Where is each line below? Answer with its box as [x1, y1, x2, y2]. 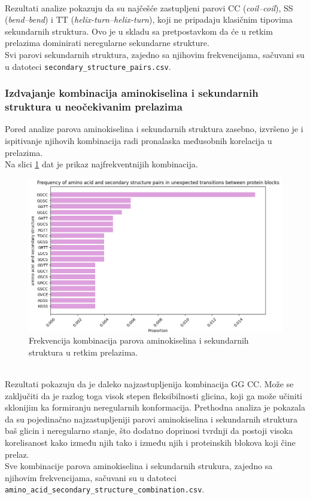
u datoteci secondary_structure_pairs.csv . [5, 60, 171, 72]
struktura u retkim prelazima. [29, 345, 138, 358]
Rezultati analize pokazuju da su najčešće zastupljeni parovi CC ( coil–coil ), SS [5, 1, 293, 14]
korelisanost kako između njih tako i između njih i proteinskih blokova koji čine [5, 436, 296, 448]
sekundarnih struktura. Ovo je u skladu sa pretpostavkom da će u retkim [5, 25, 273, 37]
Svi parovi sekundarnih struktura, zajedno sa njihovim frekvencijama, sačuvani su [5, 48, 305, 60]
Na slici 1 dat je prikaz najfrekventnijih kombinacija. [5, 158, 198, 170]
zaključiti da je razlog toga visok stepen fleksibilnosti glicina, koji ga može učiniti [5, 389, 302, 402]
